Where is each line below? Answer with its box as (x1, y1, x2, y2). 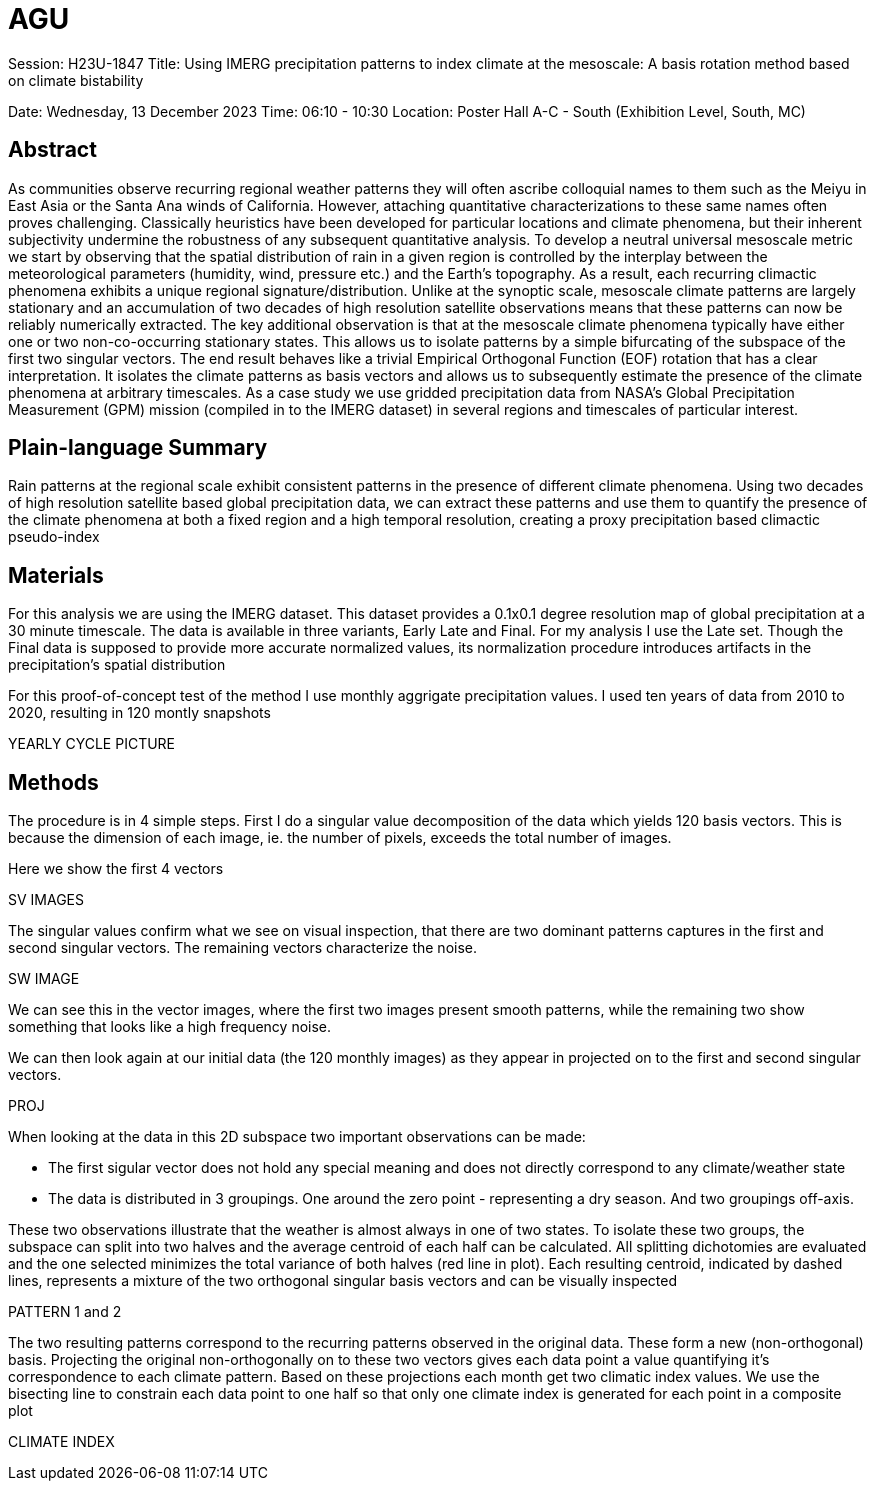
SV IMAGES (8, 891, 85, 909)
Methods (8, 769, 99, 795)
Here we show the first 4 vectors (8, 860, 224, 878)
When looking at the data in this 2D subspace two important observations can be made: (8, 1128, 586, 1146)
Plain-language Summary (8, 435, 268, 461)
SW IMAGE (8, 970, 80, 988)
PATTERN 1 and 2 (8, 1303, 122, 1321)
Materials (8, 562, 104, 588)
